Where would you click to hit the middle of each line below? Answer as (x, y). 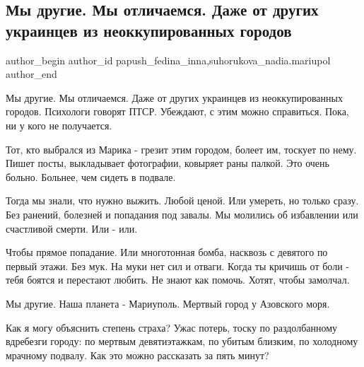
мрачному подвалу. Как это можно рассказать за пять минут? (137, 355)
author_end (31, 74)
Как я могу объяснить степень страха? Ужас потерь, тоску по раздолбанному (172, 327)
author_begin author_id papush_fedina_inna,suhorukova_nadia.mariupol (168, 60)
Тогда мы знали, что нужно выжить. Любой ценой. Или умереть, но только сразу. (182, 200)
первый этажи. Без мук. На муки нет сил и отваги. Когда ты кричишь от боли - (177, 266)
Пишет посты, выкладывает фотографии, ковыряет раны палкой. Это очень (168, 163)
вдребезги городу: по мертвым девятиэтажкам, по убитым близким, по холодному (182, 341)
